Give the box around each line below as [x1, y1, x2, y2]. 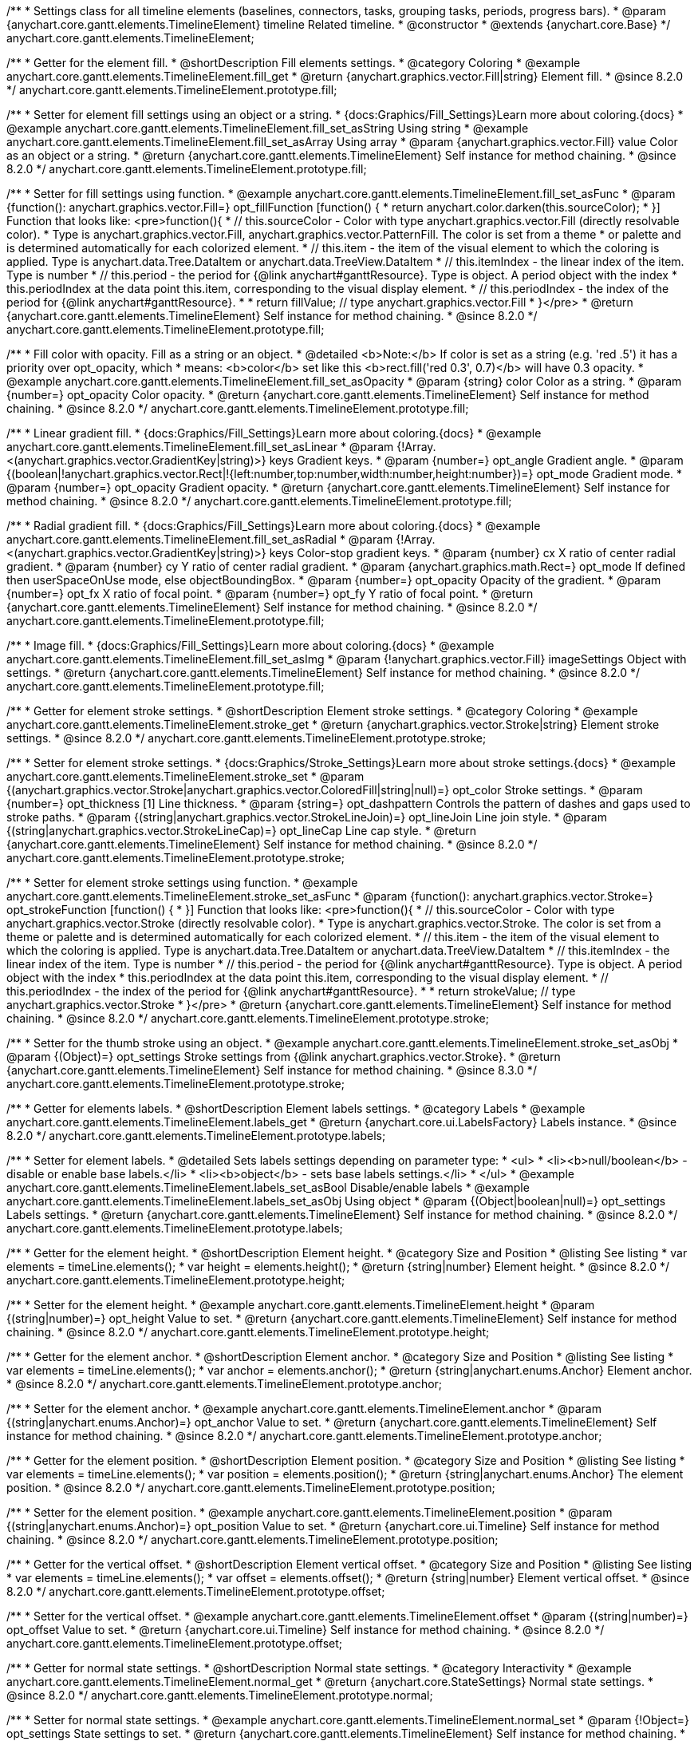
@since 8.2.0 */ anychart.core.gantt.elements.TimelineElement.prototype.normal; [6, 1688, 433, 1702]
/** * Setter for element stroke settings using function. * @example [6, 876, 358, 889]
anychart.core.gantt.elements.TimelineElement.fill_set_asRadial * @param [6, 532, 393, 546]
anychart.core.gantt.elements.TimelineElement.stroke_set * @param [6, 770, 365, 783]
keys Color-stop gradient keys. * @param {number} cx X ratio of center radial [269, 546, 676, 560]
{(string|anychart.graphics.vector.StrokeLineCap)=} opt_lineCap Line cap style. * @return [6, 824, 476, 837]
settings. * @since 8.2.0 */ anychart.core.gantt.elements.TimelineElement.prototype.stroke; [6, 731, 487, 745]
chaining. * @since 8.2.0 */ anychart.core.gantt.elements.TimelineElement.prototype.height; [6, 1325, 490, 1339]
